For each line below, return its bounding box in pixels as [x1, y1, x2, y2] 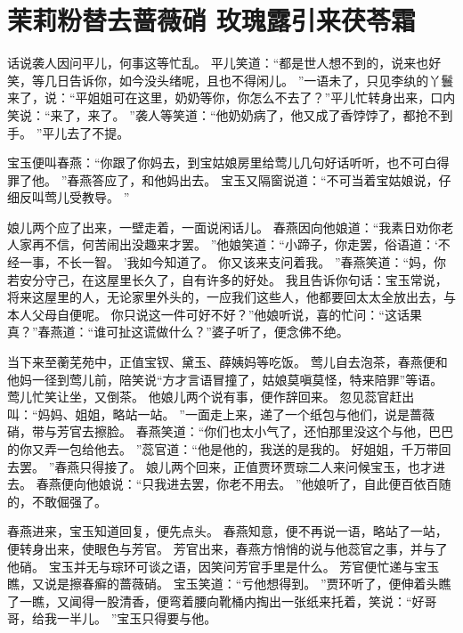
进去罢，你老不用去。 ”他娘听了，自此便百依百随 [167, 475, 451, 493]
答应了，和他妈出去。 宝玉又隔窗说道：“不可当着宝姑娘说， [92, 170, 439, 189]
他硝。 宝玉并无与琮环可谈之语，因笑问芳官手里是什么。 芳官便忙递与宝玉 [7, 556, 440, 575]
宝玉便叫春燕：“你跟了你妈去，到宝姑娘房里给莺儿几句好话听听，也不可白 [7, 153, 437, 172]
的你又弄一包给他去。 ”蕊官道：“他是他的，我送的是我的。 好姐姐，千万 [7, 440, 426, 458]
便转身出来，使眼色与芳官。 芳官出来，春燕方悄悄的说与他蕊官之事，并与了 [7, 539, 448, 557]
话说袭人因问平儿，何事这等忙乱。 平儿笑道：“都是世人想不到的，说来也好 [7, 53, 442, 72]
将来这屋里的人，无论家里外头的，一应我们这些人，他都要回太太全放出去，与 [7, 288, 456, 306]
